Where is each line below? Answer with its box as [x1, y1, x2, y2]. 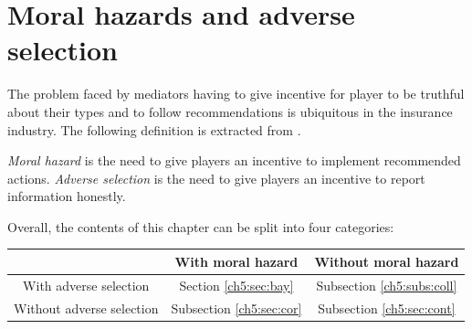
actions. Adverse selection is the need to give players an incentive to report [7, 168, 425, 187]
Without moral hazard [314, 251, 459, 271]
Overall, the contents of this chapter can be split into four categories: [7, 217, 394, 236]
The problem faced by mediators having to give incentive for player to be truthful [7, 84, 465, 103]
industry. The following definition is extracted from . [7, 120, 301, 139]
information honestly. [7, 186, 126, 206]
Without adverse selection [14, 298, 159, 317]
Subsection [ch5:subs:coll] [316, 275, 457, 294]
